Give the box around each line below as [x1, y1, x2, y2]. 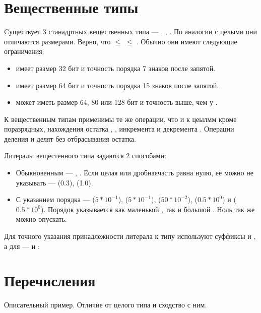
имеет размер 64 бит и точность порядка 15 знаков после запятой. [16, 80, 219, 90]
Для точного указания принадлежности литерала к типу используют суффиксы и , [4, 231, 256, 241]
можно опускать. [16, 214, 67, 224]
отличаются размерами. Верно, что [4, 36, 111, 46]
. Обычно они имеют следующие [136, 36, 237, 46]
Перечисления [4, 270, 96, 291]
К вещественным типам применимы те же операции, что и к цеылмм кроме [4, 113, 237, 124]
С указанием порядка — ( [16, 194, 95, 205]
